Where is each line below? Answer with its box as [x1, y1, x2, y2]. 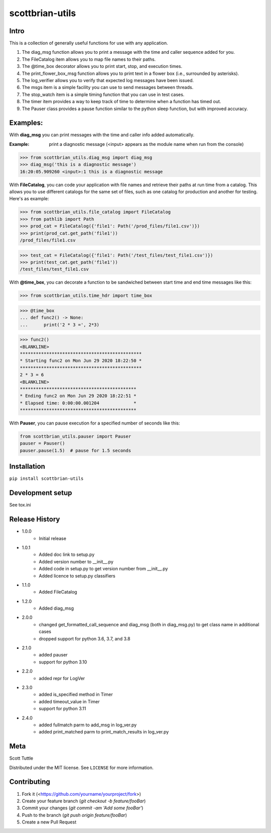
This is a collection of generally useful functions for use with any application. [9, 40, 168, 46]
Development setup [9, 488, 72, 497]
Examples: [9, 119, 43, 127]
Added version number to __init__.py [39, 558, 114, 564]
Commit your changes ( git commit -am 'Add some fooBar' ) [22, 805, 144, 811]
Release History [9, 515, 60, 524]
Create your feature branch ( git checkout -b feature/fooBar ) [22, 798, 146, 804]
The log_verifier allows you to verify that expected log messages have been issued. [22, 77, 194, 84]
